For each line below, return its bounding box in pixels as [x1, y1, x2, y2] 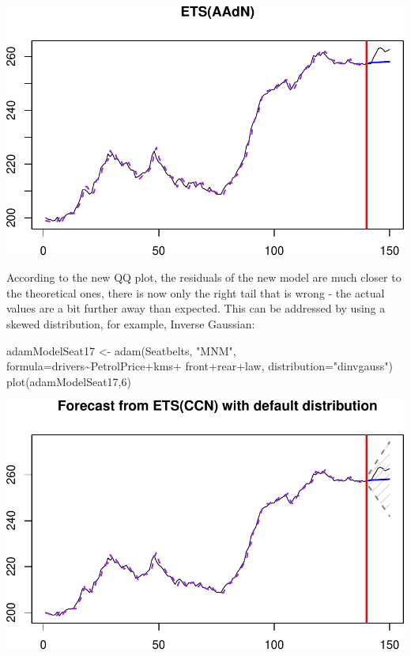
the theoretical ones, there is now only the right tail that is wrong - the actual [6, 284, 385, 301]
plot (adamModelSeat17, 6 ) [6, 373, 131, 389]
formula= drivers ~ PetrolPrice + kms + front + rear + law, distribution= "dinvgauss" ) [6, 358, 394, 374]
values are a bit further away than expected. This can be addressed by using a [6, 300, 386, 317]
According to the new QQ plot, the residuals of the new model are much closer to [6, 269, 402, 286]
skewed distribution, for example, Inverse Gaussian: [6, 315, 255, 332]
